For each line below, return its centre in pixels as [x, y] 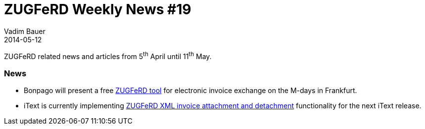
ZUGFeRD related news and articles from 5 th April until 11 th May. [108, 55]
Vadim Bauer [25, 31]
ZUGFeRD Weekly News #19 [98, 9]
